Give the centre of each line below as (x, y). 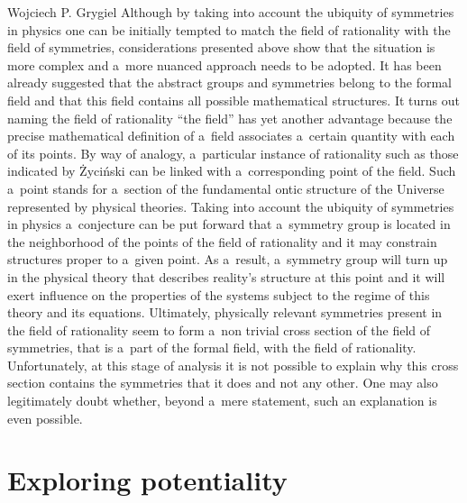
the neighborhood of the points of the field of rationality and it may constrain (222, 241)
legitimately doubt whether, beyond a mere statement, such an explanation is (222, 401)
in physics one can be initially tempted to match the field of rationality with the (229, 29)
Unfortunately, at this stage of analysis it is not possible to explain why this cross (233, 365)
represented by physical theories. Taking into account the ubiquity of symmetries (231, 206)
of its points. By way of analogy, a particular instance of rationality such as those (233, 153)
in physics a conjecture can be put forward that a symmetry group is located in (229, 224)
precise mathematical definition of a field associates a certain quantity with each (231, 136)
